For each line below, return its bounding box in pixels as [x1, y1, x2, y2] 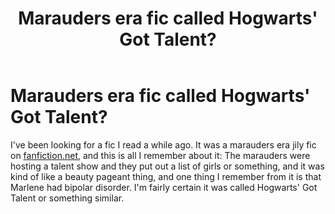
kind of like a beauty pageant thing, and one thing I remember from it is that [10, 170, 322, 182]
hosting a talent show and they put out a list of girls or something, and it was [10, 160, 325, 172]
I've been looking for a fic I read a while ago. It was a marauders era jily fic [10, 138, 317, 151]
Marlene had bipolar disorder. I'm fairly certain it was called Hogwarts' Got [10, 181, 318, 193]
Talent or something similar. [10, 192, 125, 204]
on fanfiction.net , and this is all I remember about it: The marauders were [10, 149, 311, 161]
